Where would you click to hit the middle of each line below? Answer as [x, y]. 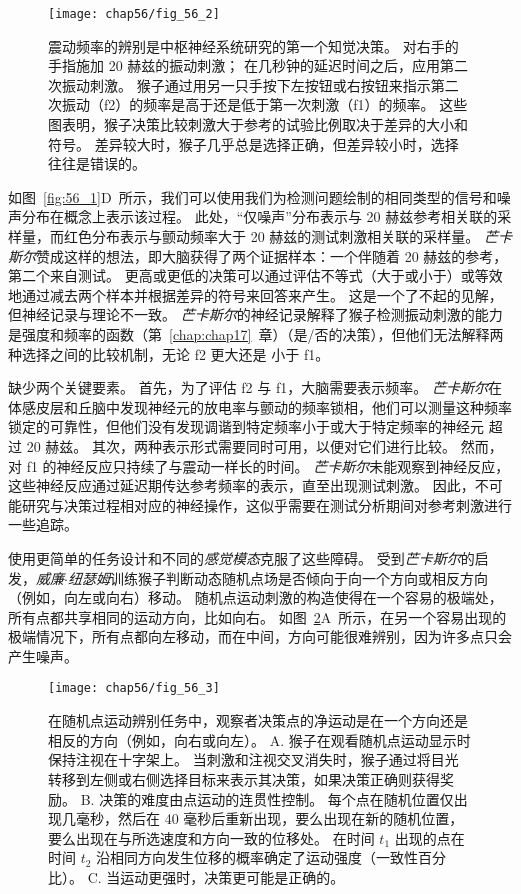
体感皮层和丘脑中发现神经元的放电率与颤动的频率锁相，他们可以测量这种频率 [260, 406]
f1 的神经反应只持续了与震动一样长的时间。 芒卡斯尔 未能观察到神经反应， [268, 465]
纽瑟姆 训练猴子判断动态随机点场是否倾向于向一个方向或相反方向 [277, 577]
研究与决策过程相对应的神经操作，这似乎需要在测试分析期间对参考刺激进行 [266, 504]
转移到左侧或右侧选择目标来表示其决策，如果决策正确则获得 [244, 778]
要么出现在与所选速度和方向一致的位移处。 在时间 [211, 837]
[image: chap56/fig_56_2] [134, 14]
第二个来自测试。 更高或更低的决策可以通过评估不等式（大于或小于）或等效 [255, 275]
